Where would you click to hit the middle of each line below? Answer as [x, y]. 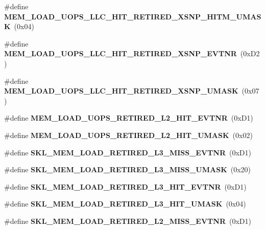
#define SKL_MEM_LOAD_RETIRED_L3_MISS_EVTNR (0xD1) [128, 152]
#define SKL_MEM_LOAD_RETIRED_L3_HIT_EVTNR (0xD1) [125, 186]
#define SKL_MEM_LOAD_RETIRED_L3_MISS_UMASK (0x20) [128, 169]
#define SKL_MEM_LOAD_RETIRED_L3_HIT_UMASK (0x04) [125, 204]
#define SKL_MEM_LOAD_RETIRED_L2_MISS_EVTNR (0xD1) [128, 221]
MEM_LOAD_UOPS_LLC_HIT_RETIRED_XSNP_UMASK [121, 91]
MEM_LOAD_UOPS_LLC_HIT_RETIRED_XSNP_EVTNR [121, 53]
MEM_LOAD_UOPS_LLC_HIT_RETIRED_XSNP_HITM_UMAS [133, 16]
